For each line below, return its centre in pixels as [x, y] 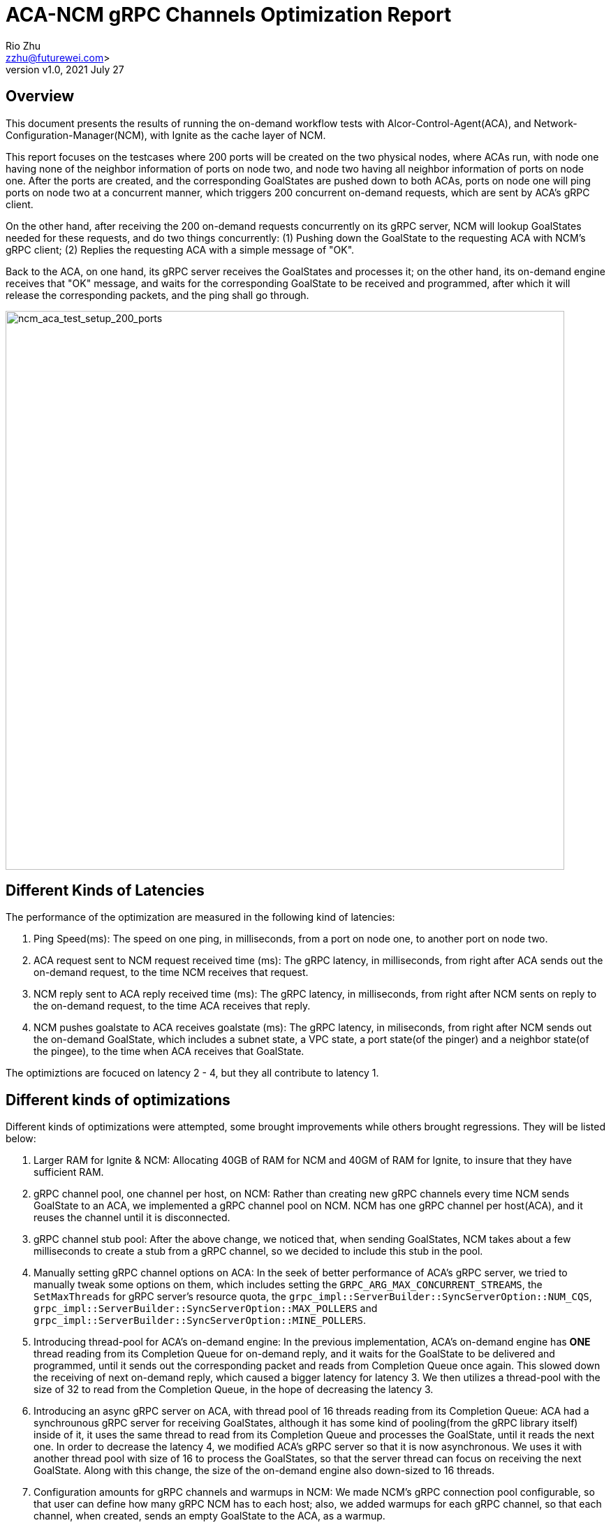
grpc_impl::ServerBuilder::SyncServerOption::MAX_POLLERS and [206, 1309]
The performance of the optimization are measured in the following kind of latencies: [200, 917]
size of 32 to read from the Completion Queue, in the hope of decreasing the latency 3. [234, 1390]
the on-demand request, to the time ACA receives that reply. [172, 1006]
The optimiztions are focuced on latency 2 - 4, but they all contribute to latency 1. [192, 1073]
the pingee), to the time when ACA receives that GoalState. [169, 1051]
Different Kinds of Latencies [105, 891]
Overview [40, 96]
